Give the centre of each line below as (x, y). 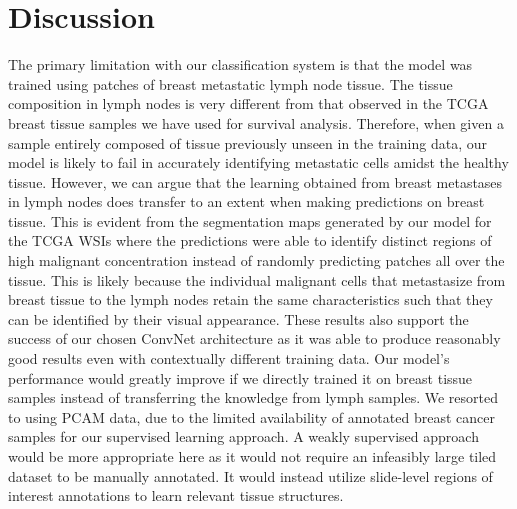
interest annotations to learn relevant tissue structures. (176, 495)
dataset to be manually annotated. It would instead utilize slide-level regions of (250, 475)
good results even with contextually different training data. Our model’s (229, 358)
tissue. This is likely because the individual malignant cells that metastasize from (257, 279)
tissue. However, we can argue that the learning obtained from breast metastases (255, 181)
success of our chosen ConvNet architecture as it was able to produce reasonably (254, 338)
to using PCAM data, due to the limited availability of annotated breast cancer (251, 416)
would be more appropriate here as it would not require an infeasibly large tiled (252, 456)
